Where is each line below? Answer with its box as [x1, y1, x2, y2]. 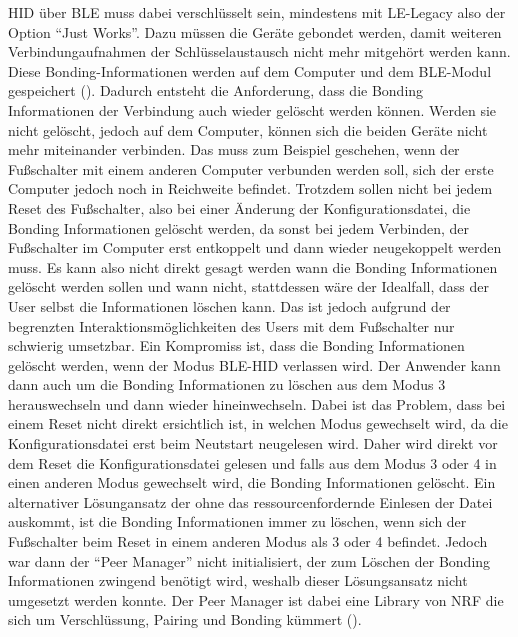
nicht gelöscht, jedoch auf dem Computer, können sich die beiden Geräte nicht [8, 119, 488, 140]
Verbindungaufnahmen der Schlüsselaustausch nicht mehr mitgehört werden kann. [8, 41, 511, 62]
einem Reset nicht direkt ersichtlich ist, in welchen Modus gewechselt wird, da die [8, 413, 508, 434]
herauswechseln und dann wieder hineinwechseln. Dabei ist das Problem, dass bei [8, 393, 506, 414]
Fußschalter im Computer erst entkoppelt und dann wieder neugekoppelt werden [8, 237, 502, 258]
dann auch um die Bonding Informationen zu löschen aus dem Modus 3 [8, 374, 446, 395]
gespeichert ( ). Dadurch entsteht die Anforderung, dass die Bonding [8, 80, 424, 101]
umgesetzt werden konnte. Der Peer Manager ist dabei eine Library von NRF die [8, 589, 504, 610]
